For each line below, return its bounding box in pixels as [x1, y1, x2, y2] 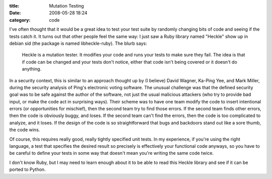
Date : [9, 10, 21, 16]
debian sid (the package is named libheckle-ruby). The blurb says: [9, 40, 147, 46]
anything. [22, 66, 42, 72]
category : [9, 17, 31, 23]
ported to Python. [9, 166, 46, 172]
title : [9, 3, 20, 9]
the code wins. [9, 127, 40, 133]
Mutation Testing [49, 3, 84, 9]
